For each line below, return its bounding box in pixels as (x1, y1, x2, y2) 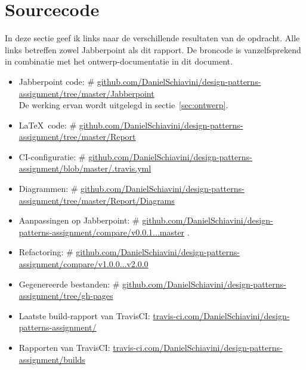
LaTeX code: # (18, 118, 77, 131)
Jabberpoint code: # (18, 75, 95, 87)
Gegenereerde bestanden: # (18, 277, 120, 290)
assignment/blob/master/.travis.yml (18, 162, 152, 175)
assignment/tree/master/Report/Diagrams (18, 194, 175, 206)
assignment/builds (18, 353, 85, 365)
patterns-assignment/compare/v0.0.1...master (18, 225, 185, 238)
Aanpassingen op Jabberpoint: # (18, 214, 140, 227)
